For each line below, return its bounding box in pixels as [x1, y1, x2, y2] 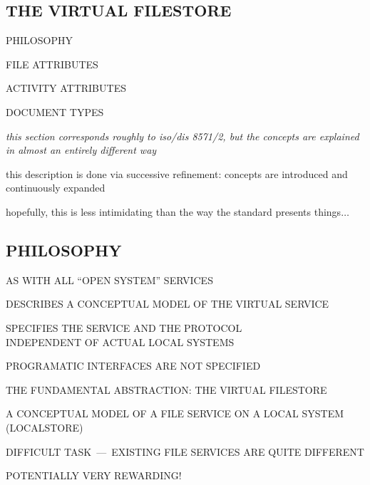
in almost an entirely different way [6, 142, 157, 157]
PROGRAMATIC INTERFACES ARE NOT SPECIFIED [6, 358, 261, 373]
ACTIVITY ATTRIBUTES [6, 80, 126, 95]
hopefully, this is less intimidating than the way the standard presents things [6, 204, 341, 219]
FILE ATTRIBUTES [6, 56, 98, 71]
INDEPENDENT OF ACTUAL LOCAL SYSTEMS [6, 334, 235, 349]
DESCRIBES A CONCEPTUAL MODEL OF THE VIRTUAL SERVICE [6, 296, 329, 311]
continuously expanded [6, 180, 106, 195]
